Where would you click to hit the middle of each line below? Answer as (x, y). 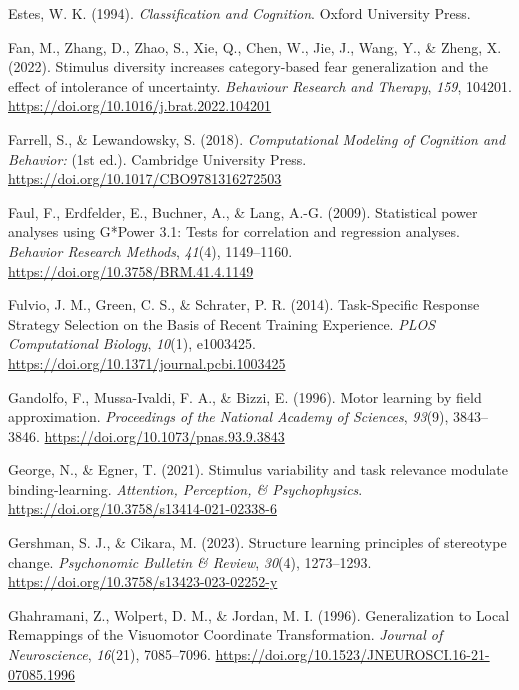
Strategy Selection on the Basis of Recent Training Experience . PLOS (222, 323)
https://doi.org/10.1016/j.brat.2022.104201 (140, 105)
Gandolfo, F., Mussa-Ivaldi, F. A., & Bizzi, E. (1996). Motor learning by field (245, 396)
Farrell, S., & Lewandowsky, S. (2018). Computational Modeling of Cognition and (257, 138)
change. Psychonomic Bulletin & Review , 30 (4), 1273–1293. (190, 561)
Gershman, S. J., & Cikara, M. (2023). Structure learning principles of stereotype (257, 542)
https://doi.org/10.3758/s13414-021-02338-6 (142, 508)
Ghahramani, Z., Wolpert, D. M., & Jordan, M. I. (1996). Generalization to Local (259, 614)
